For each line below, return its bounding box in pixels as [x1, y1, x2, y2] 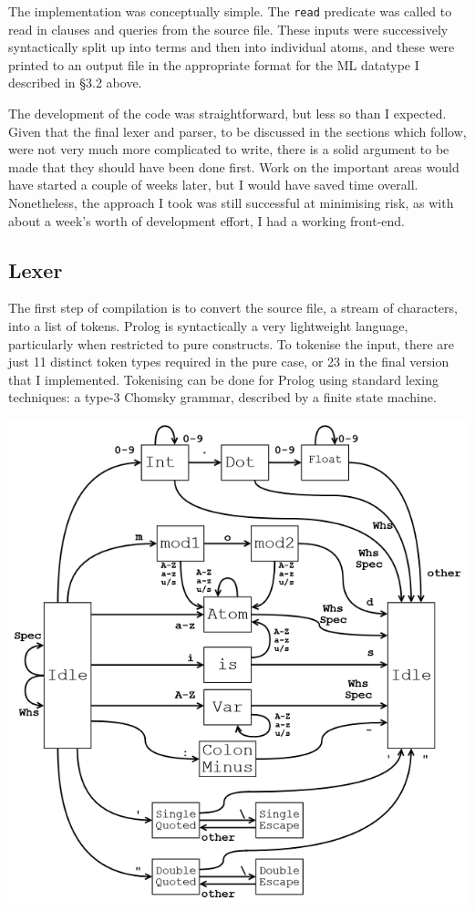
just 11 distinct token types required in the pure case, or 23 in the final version [8, 352, 449, 371]
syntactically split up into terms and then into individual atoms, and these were [8, 37, 455, 57]
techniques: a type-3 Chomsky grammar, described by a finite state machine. [8, 388, 437, 407]
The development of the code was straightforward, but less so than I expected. [8, 104, 447, 123]
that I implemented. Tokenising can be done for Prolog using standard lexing [8, 369, 439, 388]
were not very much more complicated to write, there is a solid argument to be [8, 140, 449, 159]
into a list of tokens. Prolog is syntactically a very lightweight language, [8, 316, 408, 335]
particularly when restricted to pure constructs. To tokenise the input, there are [8, 334, 455, 353]
